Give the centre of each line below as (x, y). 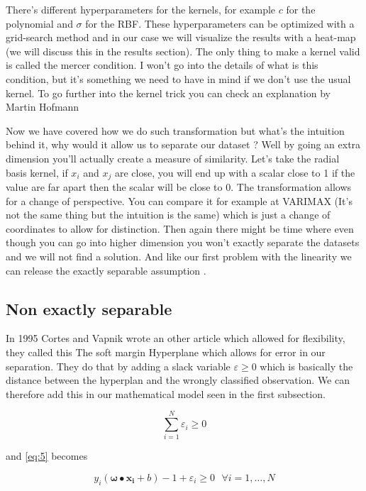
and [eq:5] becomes (47, 456)
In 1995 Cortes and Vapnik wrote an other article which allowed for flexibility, (176, 338)
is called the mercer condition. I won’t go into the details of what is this (162, 65)
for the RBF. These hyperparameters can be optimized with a (220, 23)
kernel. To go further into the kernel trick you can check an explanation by (168, 93)
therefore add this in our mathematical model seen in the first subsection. (166, 393)
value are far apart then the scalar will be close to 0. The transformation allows (179, 186)
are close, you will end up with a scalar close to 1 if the (235, 172)
